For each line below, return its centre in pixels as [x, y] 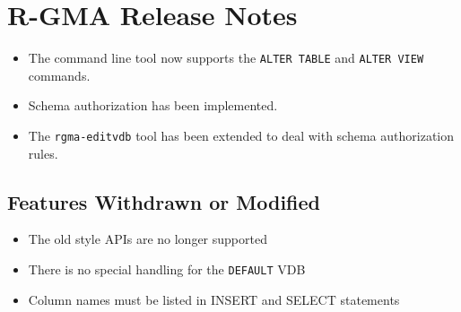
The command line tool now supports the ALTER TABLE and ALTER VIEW [226, 58]
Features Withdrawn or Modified [164, 201]
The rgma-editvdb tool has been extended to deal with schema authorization [241, 135]
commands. [59, 75]
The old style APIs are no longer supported [148, 239]
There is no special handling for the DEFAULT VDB [167, 269]
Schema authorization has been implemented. [153, 105]
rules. [43, 153]
